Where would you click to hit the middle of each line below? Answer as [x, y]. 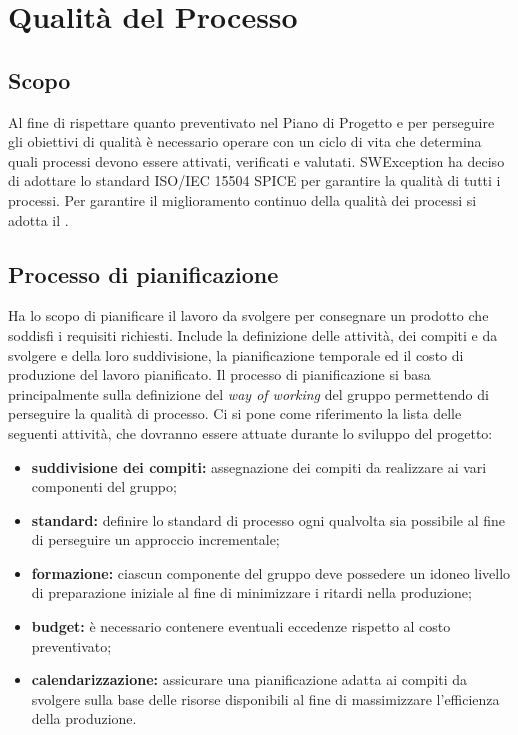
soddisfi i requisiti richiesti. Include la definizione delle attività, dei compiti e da [253, 334]
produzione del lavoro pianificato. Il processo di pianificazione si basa [219, 374]
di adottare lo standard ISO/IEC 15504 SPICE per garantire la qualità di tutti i [254, 180]
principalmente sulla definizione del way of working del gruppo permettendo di [248, 393]
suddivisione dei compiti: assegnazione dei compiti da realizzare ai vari [259, 466]
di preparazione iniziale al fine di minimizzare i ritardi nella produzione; [251, 592]
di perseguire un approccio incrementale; [155, 539]
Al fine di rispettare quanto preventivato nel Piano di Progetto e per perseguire [251, 121]
